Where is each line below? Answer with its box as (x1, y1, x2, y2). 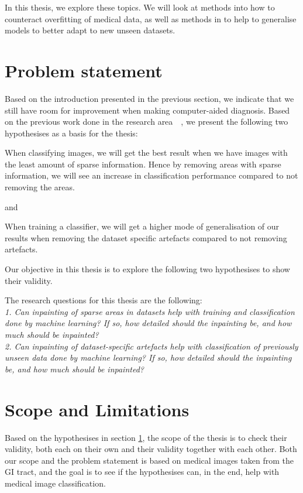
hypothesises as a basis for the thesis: (5, 126, 138, 139)
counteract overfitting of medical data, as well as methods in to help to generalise (5, 12, 297, 25)
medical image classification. (5, 477, 106, 489)
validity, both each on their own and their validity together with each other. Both (5, 443, 297, 455)
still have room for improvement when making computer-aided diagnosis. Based (5, 104, 290, 116)
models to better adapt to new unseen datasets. (5, 24, 175, 36)
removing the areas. (5, 181, 75, 193)
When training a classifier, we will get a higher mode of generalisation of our (5, 220, 280, 232)
